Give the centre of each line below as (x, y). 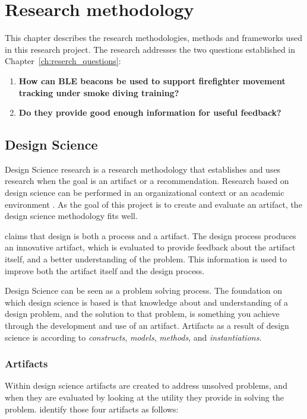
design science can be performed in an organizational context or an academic (145, 193)
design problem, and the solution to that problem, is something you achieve (142, 314)
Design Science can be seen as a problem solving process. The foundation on (143, 291)
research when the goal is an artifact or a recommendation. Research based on (147, 181)
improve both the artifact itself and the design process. (105, 270)
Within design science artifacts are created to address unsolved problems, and (146, 385)
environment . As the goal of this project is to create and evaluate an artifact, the (153, 204)
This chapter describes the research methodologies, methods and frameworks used (153, 38)
